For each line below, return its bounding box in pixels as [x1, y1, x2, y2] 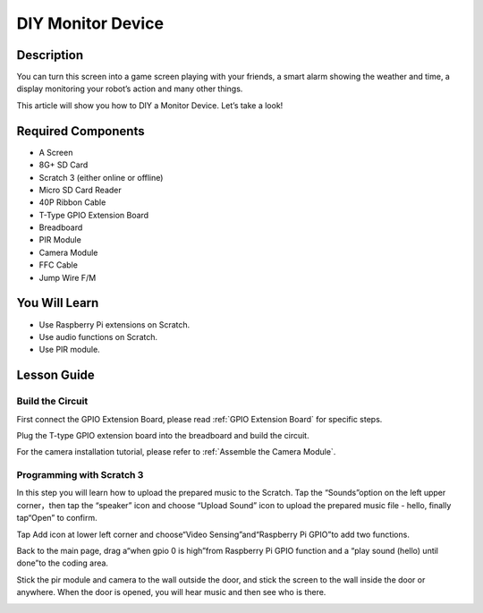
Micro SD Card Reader [38, 184, 123, 195]
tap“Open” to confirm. [16, 513, 97, 524]
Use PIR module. [38, 345, 100, 355]
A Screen [38, 147, 73, 158]
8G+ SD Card [38, 159, 89, 170]
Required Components [16, 123, 145, 139]
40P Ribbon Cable [38, 197, 106, 208]
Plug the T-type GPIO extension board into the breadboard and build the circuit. [16, 430, 309, 440]
